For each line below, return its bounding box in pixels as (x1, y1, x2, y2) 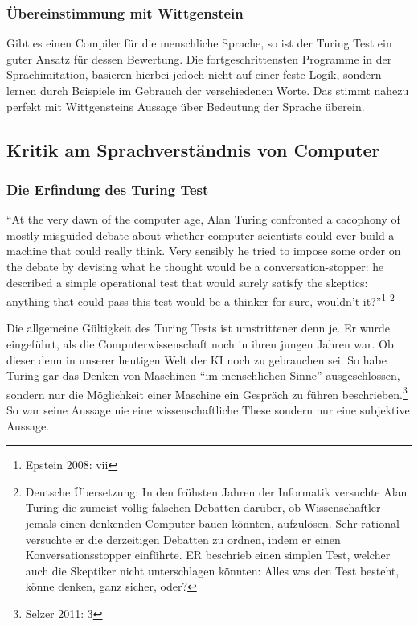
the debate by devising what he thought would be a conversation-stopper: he (6, 257, 384, 274)
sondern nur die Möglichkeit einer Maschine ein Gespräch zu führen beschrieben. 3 (6, 383, 408, 402)
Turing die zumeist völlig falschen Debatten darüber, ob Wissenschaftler (25, 499, 381, 516)
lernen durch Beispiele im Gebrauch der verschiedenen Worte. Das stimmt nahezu (6, 82, 409, 98)
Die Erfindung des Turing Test (6, 179, 209, 199)
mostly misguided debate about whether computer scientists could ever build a (6, 226, 395, 243)
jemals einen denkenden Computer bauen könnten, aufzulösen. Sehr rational (25, 515, 400, 531)
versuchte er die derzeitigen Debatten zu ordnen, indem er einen (25, 530, 341, 547)
